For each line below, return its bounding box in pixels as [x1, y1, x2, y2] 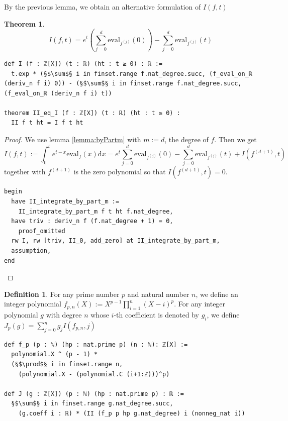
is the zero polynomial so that [73, 166, 166, 177]
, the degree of [164, 134, 209, 145]
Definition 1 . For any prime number [4, 288, 120, 299]
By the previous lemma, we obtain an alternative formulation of [4, 2, 201, 12]
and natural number [127, 288, 189, 299]
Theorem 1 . [4, 18, 45, 29]
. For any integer [174, 298, 226, 309]
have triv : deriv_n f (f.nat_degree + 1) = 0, [11, 218, 173, 225]
